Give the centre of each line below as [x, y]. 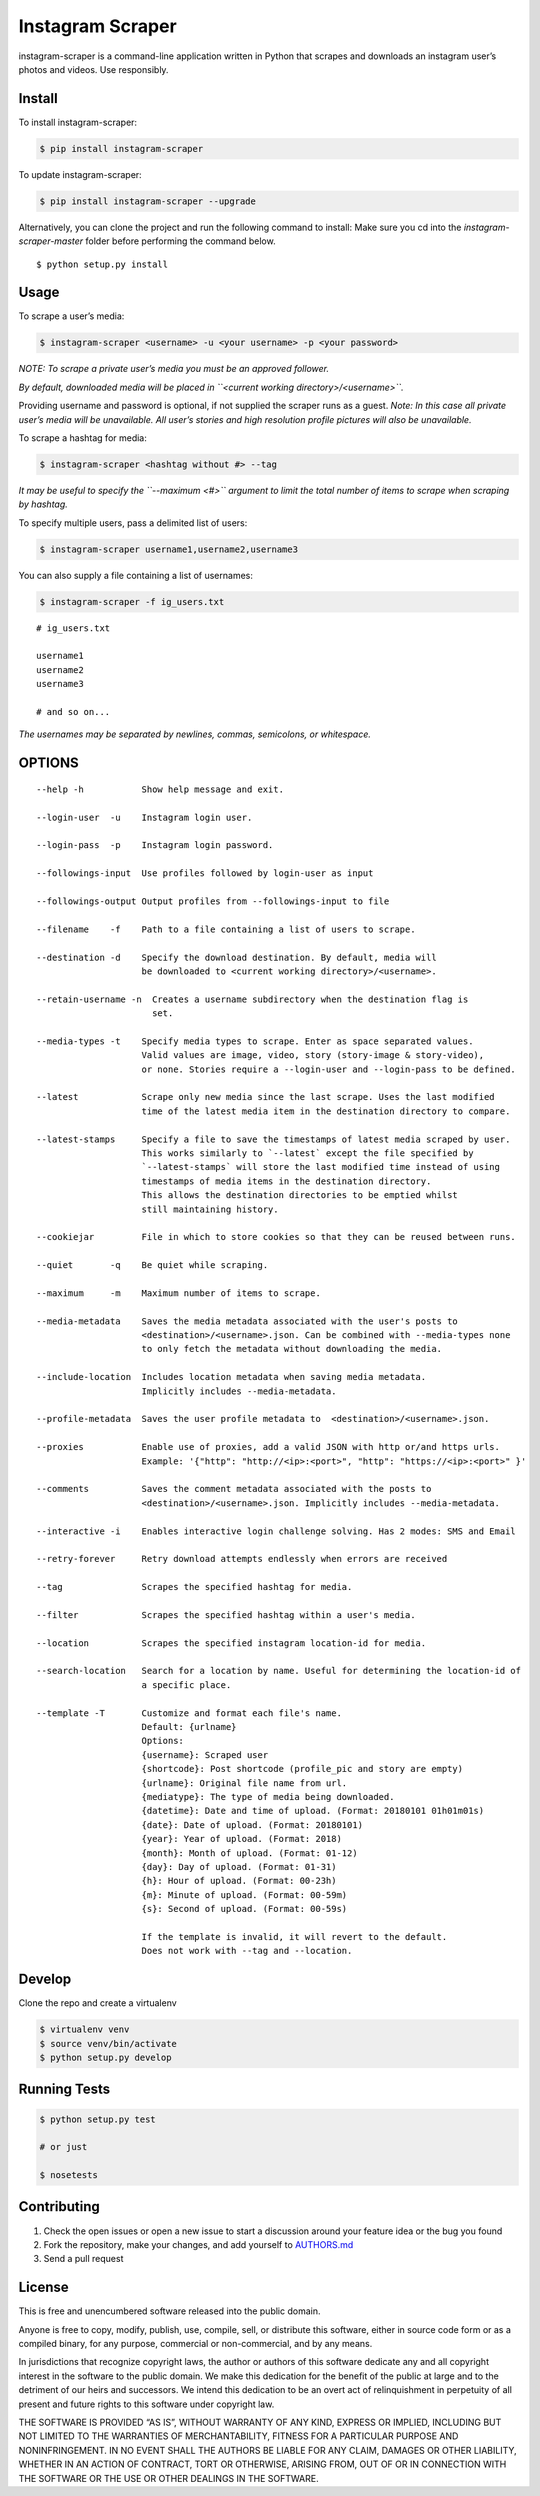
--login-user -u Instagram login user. [144, 817]
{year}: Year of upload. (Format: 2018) [241, 1839]
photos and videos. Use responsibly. [93, 69]
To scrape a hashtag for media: [82, 438]
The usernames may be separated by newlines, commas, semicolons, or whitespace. [195, 734]
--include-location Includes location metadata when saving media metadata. [231, 1377]
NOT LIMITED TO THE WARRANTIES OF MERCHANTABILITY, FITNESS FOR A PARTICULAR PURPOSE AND [238, 2436]
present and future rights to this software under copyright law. [146, 2404]
